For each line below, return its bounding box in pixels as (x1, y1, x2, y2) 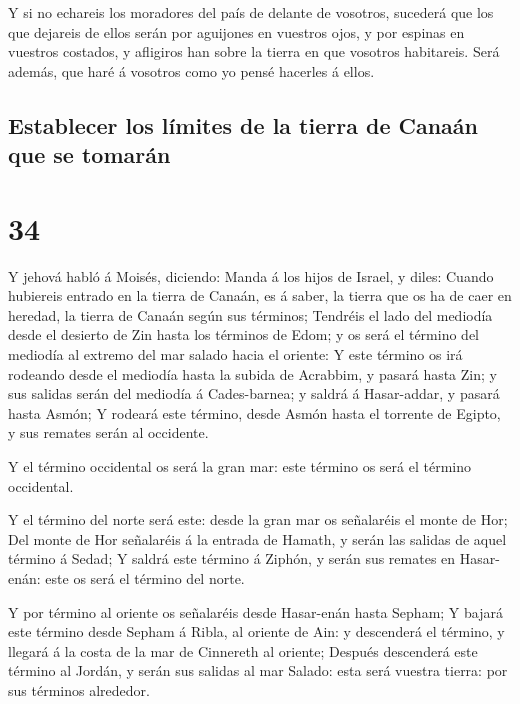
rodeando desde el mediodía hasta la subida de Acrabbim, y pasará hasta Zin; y (8, 363, 497, 384)
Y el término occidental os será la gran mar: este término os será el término (8, 456, 471, 477)
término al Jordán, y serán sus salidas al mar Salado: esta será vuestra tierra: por (8, 660, 508, 681)
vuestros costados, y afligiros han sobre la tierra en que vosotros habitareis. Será (8, 41, 500, 62)
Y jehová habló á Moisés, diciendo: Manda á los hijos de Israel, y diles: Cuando (8, 265, 494, 286)
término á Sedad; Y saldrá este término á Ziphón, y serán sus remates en (8, 548, 456, 569)
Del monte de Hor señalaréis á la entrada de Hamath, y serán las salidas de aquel (8, 528, 507, 549)
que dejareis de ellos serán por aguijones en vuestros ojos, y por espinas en (8, 21, 465, 42)
